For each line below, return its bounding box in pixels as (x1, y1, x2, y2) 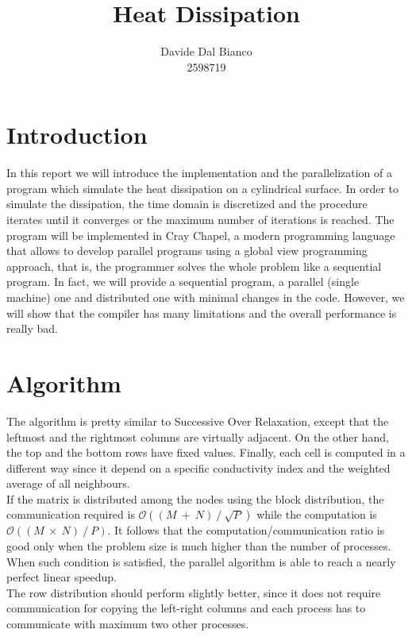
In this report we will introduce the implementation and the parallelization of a (6, 164, 392, 181)
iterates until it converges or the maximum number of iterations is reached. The (6, 211, 395, 228)
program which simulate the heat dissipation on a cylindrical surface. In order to (6, 180, 399, 196)
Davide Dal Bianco (160, 43, 252, 60)
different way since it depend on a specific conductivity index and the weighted (6, 459, 391, 476)
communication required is (6, 506, 135, 523)
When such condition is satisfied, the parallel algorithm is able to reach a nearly (6, 553, 396, 569)
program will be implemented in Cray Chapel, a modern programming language (6, 226, 395, 243)
